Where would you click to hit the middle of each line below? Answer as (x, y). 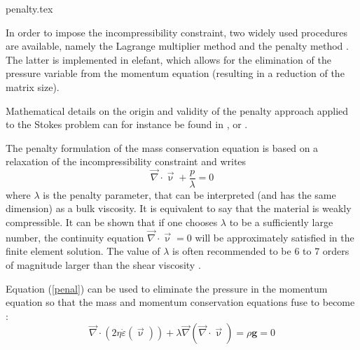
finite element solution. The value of (83, 251)
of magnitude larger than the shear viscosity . (103, 264)
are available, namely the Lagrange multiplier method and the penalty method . (177, 46)
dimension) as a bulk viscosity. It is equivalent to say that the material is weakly (179, 208)
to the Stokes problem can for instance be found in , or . (127, 124)
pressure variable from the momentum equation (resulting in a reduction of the (175, 73)
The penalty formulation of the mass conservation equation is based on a (162, 147)
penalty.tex (29, 8)
